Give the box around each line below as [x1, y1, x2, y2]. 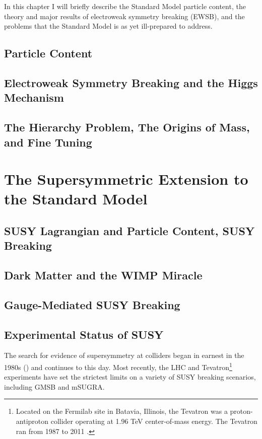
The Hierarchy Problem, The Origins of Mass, [4, 119, 250, 135]
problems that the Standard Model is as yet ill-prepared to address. [4, 21, 213, 31]
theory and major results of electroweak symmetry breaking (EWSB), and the [4, 11, 245, 21]
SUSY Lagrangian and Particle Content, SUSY [4, 223, 255, 238]
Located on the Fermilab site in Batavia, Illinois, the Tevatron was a [16, 406, 228, 416]
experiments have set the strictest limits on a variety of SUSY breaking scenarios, [4, 372, 256, 382]
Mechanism [4, 90, 64, 105]
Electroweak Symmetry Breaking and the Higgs [4, 75, 258, 90]
